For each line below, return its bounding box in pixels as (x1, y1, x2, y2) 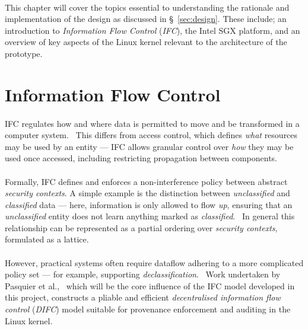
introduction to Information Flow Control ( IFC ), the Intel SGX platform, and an (5, 24, 300, 36)
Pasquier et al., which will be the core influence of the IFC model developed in (5, 279, 295, 292)
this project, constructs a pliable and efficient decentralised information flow (5, 291, 281, 304)
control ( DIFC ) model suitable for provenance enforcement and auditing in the (5, 303, 291, 315)
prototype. (5, 47, 43, 59)
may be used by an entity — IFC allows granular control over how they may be (5, 140, 294, 152)
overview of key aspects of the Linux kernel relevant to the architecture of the (5, 36, 287, 48)
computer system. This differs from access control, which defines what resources (5, 129, 298, 141)
